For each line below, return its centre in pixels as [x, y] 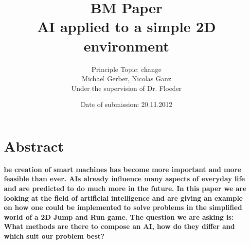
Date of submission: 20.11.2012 [126, 104]
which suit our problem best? [54, 235]
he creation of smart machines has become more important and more [123, 169]
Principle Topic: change [126, 69]
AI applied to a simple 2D [126, 26]
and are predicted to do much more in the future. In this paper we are [125, 188]
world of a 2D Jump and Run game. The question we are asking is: [119, 217]
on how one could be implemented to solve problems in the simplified [123, 207]
